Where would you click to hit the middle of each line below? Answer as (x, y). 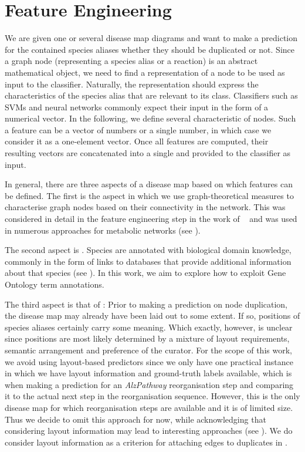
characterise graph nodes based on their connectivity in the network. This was (145, 207)
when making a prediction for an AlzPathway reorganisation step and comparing (149, 384)
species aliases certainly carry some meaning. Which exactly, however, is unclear (149, 327)
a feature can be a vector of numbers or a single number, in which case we (138, 129)
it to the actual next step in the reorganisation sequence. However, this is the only (152, 396)
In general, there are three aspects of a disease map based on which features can (149, 184)
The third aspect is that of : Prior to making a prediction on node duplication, (146, 304)
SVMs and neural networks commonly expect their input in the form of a (137, 107)
